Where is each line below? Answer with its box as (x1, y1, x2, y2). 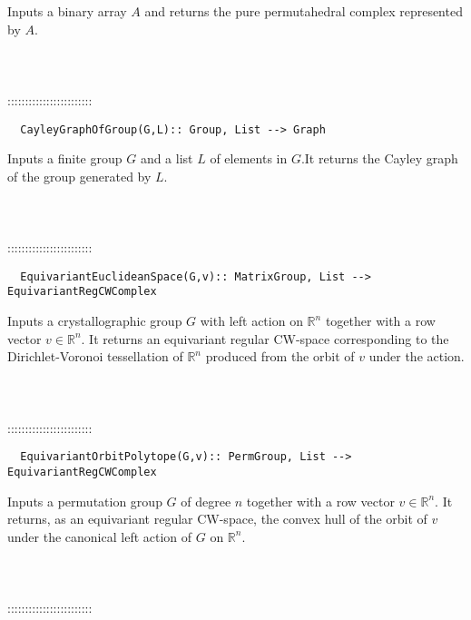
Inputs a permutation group (7, 491, 162, 510)
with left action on (200, 311, 303, 330)
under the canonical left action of (7, 527, 192, 546)
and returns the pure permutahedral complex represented (144, 2, 463, 20)
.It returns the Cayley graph (300, 149, 458, 168)
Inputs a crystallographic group (7, 311, 182, 330)
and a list (140, 149, 193, 168)
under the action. (368, 347, 465, 366)
